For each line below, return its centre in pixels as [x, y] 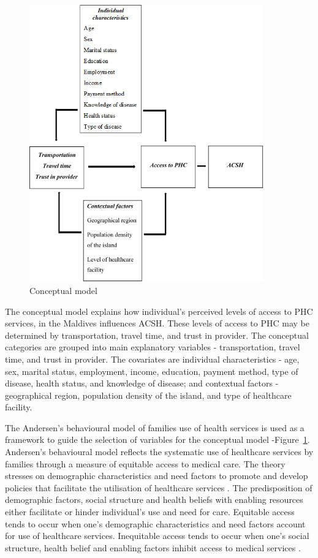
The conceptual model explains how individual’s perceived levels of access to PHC [159, 311]
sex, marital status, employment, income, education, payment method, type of [152, 371]
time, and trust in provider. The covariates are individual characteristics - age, [152, 359]
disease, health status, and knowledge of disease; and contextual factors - [142, 383]
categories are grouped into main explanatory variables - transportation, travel [153, 347]
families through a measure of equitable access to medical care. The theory [145, 463]
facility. [19, 407]
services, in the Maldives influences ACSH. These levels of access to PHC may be [157, 323]
